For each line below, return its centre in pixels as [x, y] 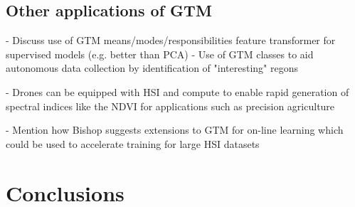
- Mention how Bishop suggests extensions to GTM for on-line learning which [175, 130]
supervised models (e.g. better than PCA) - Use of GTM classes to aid [160, 54]
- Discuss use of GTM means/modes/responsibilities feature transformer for [171, 40]
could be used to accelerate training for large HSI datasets [133, 143]
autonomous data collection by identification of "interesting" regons [152, 68]
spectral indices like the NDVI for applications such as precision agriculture [170, 106]
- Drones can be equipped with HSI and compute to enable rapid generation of [177, 91]
